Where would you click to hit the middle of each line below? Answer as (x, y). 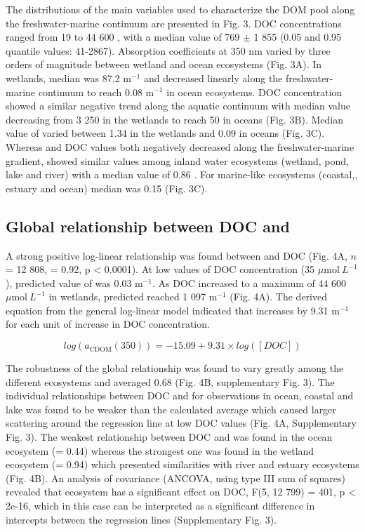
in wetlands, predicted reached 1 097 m (133, 297)
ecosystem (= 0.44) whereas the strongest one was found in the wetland (160, 450)
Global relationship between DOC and (148, 226)
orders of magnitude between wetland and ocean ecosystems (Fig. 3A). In (164, 64)
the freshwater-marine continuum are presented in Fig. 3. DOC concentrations (174, 23)
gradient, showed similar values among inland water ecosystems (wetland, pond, (178, 160)
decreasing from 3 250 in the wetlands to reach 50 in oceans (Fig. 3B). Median (174, 119)
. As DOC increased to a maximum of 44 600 (250, 282)
